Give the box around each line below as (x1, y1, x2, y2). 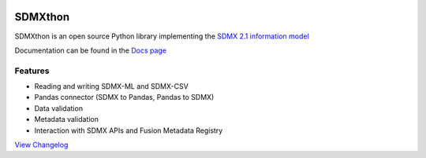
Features (14, 65, 50, 76)
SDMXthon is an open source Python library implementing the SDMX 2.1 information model (14, 31, 309, 41)
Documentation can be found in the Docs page (14, 46, 167, 55)
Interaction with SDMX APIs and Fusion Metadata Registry (34, 126, 223, 135)
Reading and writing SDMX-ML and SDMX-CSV (34, 82, 189, 91)
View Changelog (14, 140, 69, 149)
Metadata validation (34, 115, 99, 124)
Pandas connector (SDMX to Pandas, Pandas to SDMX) (34, 93, 215, 102)
